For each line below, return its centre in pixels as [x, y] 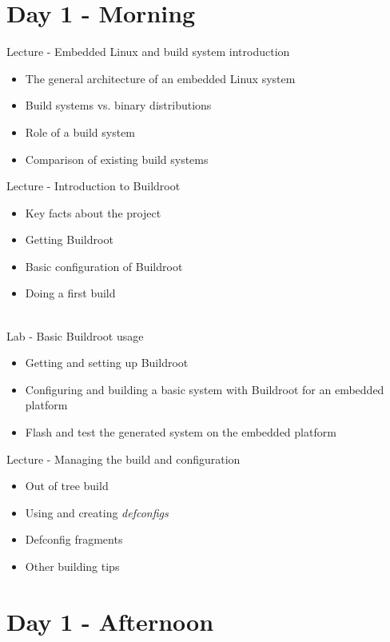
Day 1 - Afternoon [110, 621]
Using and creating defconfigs [97, 512]
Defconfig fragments [74, 539]
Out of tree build [67, 486]
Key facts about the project [93, 212]
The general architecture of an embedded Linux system [160, 78]
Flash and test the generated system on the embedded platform [181, 432]
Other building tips [72, 566]
